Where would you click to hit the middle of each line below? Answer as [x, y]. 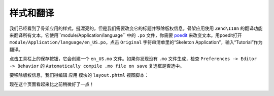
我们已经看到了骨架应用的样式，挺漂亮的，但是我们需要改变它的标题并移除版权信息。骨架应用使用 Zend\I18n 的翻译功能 [136, 28]
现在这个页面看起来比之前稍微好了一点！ [52, 84]
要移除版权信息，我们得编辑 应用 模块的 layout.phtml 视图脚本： [79, 75]
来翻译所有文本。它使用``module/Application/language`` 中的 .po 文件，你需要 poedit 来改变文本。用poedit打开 [126, 35]
